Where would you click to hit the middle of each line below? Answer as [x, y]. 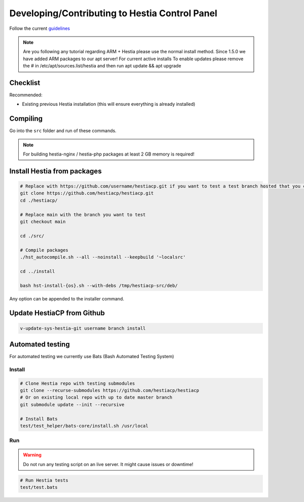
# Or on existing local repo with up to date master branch [96, 397]
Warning [32, 455]
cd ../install [37, 271]
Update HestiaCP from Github [57, 313]
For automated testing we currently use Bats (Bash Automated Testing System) [92, 357]
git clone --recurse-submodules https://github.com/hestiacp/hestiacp [110, 390]
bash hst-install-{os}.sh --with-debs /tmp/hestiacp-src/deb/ [99, 285]
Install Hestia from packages [55, 171]
